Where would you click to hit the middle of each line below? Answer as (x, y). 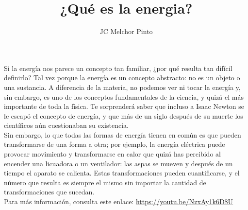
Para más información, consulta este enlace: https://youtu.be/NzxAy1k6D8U (119, 201)
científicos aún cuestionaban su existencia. (66, 125)
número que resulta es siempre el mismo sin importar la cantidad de (105, 182)
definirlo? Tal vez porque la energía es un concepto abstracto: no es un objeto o (122, 78)
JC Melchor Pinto (126, 31)
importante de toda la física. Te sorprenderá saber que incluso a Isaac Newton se (124, 106)
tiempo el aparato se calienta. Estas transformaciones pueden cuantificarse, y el (122, 173)
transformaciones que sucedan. (49, 192)
